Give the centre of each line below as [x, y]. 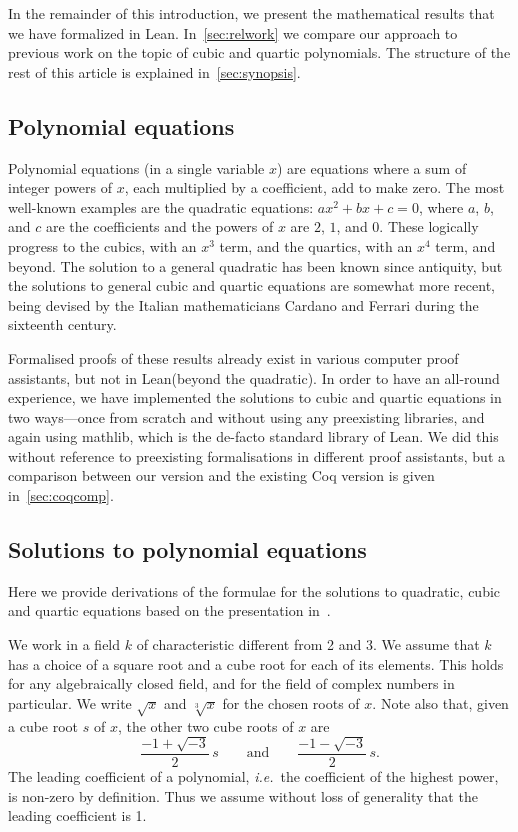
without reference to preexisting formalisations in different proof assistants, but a [257, 455]
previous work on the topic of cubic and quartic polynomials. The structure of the [259, 52]
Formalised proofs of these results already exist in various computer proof [233, 357]
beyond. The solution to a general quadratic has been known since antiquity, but [255, 265]
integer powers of [60, 187]
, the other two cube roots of [205, 725]
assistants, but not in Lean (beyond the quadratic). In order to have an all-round [254, 377]
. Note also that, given [440, 702]
